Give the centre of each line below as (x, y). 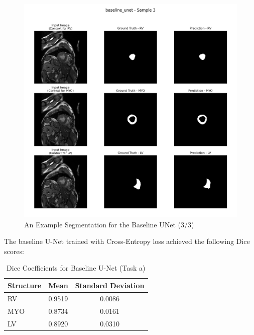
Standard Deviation (110, 285)
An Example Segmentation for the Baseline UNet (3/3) (109, 224)
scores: (14, 251)
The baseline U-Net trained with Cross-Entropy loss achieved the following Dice (127, 241)
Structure (25, 285)
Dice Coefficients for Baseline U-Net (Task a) (76, 268)
